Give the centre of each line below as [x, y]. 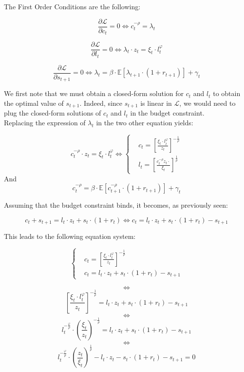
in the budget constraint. [167, 113]
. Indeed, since [101, 103]
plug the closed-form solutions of [53, 113]
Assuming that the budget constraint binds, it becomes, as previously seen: [116, 205]
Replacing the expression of [45, 122]
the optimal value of [34, 103]
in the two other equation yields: [145, 122]
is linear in [156, 103]
